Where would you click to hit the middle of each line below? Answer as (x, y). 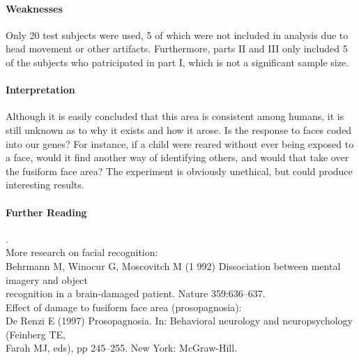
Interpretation (40, 90)
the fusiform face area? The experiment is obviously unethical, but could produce (179, 171)
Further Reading (46, 212)
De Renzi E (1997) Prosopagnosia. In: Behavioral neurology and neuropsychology (179, 321)
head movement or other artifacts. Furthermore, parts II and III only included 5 (177, 48)
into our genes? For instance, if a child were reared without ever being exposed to (180, 143)
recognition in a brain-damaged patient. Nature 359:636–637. (136, 293)
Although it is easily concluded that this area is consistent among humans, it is (175, 116)
